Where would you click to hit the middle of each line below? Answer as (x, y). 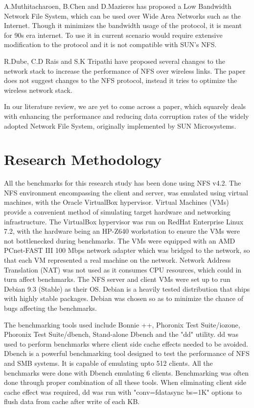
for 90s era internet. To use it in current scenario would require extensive (113, 35)
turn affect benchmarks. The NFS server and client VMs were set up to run (117, 279)
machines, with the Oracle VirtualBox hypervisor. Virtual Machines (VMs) (116, 202)
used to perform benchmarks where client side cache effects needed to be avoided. (126, 343)
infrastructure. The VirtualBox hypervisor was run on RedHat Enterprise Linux (124, 221)
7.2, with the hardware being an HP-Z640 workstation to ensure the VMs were (122, 231)
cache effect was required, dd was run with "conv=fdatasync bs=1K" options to (123, 392)
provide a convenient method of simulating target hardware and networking (117, 212)
